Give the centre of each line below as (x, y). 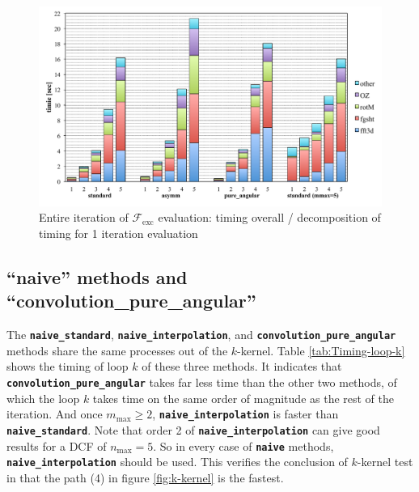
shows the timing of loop (68, 366)
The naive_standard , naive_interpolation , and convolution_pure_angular (201, 335)
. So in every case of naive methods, (243, 445)
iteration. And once (55, 414)
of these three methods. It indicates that (242, 366)
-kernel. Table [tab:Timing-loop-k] (321, 350)
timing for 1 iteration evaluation (119, 233)
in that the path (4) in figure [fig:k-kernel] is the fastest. (145, 477)
